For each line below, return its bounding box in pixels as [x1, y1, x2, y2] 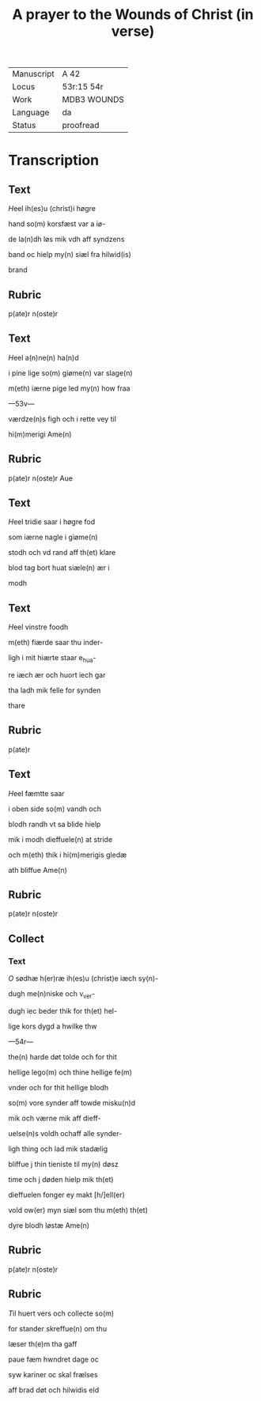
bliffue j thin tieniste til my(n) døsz [8, 1159, 119, 1169]
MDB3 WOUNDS [62, 94, 124, 105]
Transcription [8, 152, 100, 169]
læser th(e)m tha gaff [8, 1339, 78, 1349]
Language [12, 107, 50, 118]
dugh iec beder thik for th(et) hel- [8, 1006, 117, 1015]
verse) [111, 22, 155, 40]
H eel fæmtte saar [8, 788, 65, 798]
